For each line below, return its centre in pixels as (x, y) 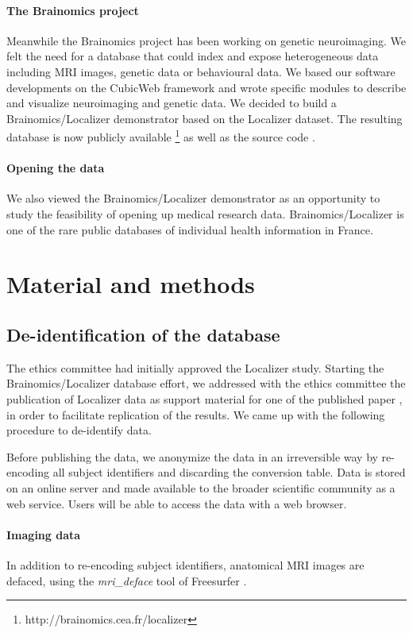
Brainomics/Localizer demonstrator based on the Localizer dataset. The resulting (205, 118)
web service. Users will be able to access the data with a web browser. (177, 503)
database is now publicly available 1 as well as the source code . (161, 136)
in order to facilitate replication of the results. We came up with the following (196, 414)
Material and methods (131, 284)
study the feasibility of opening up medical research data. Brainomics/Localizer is (205, 214)
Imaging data (44, 534)
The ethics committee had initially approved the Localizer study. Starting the (195, 367)
